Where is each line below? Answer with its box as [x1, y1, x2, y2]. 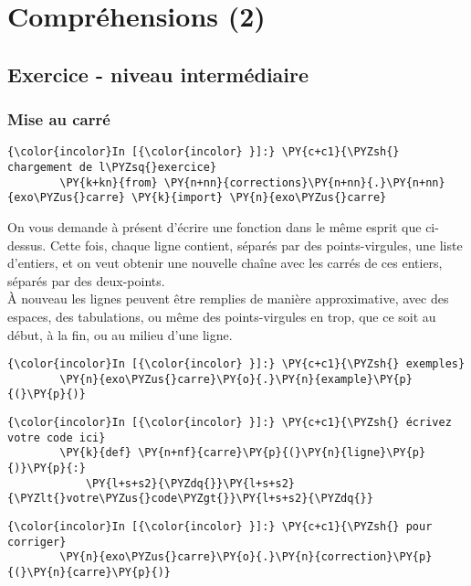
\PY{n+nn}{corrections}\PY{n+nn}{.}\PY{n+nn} [163, 176, 445, 189]
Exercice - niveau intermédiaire [7, 59, 309, 88]
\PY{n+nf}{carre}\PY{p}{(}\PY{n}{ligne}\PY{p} [138, 446, 426, 460]
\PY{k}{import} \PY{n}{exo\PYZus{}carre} [131, 191, 387, 205]
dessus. [7, 235, 47, 254]
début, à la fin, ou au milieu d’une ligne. [7, 325, 233, 344]
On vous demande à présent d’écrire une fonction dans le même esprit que [7, 218, 422, 236]
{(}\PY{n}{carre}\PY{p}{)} [7, 566, 171, 580]
